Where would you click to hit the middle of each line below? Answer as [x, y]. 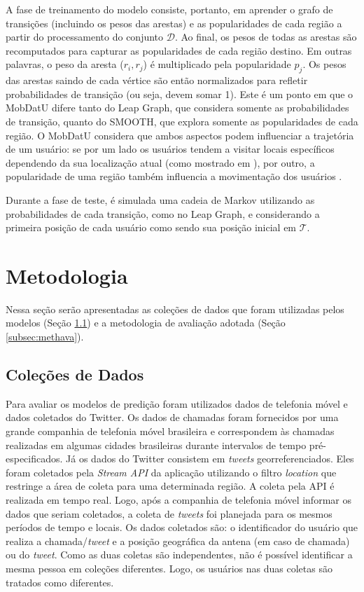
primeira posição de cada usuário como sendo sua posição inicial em [151, 227]
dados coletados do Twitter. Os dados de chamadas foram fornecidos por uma [172, 417]
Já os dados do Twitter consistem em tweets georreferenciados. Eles [210, 459]
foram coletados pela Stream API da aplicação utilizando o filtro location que [171, 472]
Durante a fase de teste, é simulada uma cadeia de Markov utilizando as [160, 199]
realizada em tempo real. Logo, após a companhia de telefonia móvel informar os [178, 499]
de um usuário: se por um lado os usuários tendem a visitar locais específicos [170, 149]
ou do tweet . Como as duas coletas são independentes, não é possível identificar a [179, 555]
